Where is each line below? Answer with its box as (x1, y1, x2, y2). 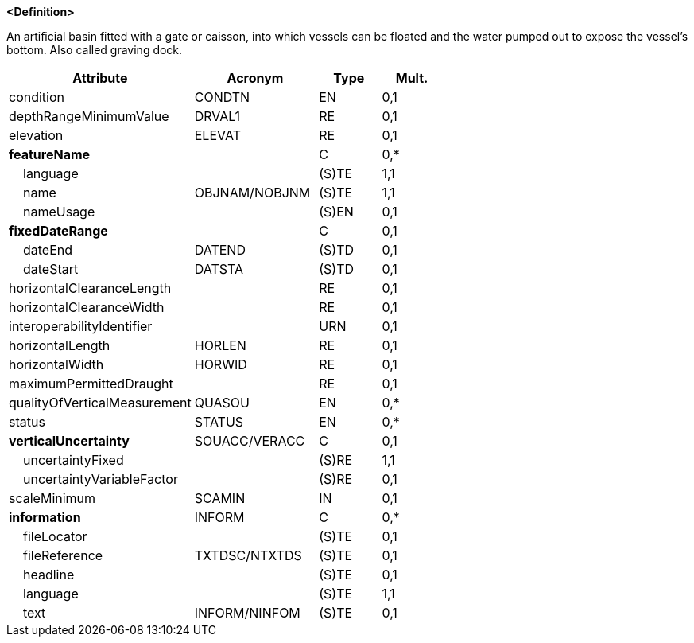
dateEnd (23, 242, 73, 258)
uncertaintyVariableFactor (23, 471, 178, 487)
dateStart (23, 261, 79, 277)
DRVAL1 (194, 108, 241, 124)
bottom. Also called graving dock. (6, 43, 183, 57)
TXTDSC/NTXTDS (194, 548, 302, 563)
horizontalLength (9, 337, 110, 353)
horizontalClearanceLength (9, 280, 172, 296)
